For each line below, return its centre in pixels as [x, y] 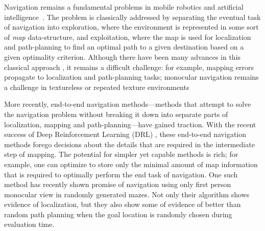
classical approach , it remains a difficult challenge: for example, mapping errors [129, 67]
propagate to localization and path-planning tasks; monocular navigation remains [131, 77]
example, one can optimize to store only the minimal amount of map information [131, 164]
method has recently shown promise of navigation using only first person [118, 184]
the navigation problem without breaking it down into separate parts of [116, 114]
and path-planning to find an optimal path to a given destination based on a [124, 47]
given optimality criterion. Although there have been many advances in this [123, 56]
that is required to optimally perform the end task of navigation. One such [121, 174]
